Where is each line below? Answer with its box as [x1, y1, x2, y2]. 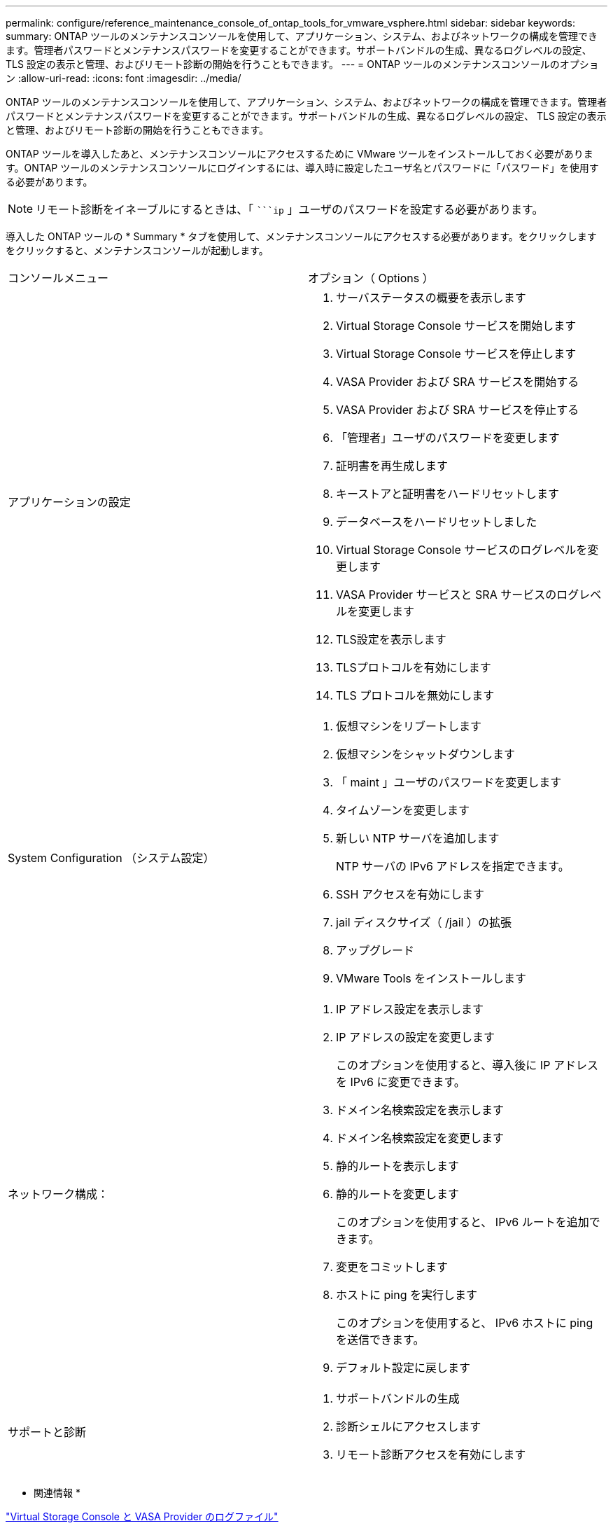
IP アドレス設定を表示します [336, 1002, 484, 1016]
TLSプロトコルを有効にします [336, 660, 491, 674]
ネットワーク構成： [8, 1187, 109, 1201]
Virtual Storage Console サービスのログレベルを [336, 543, 588, 557]
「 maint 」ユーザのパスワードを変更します [336, 775, 562, 789]
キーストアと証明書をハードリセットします [336, 487, 559, 501]
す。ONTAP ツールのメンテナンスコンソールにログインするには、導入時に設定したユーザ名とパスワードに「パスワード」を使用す [6, 162, 599, 174]
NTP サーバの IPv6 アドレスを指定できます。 [336, 859, 570, 873]
